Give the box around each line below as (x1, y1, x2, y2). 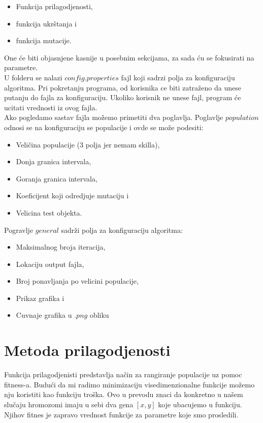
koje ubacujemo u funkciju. (158, 399, 242, 409)
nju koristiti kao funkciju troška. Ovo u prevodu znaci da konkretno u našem (4, 389, 243, 400)
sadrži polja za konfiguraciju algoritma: (61, 224, 183, 235)
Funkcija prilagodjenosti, (16, 1, 93, 11)
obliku (89, 310, 109, 320)
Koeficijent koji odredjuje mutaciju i (16, 190, 129, 201)
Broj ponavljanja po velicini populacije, (16, 276, 139, 286)
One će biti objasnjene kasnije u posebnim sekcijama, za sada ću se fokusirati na (4, 52, 254, 63)
